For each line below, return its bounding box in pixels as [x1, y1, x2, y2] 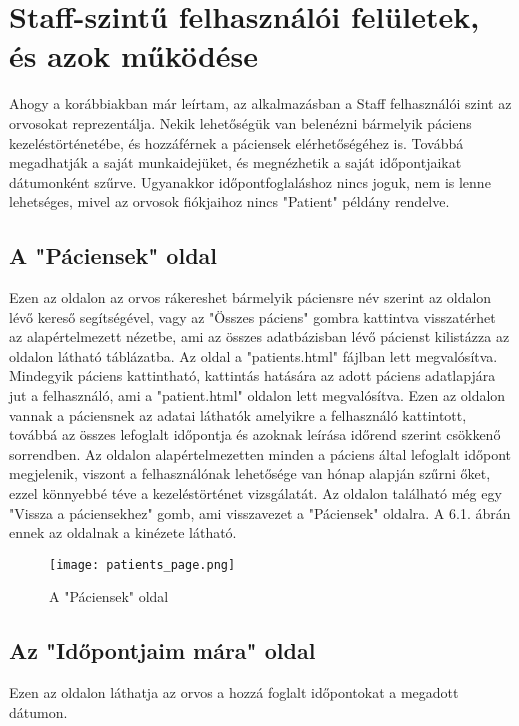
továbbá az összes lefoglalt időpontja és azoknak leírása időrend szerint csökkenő [9, 424, 501, 445]
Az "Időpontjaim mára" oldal [9, 635, 316, 666]
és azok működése [9, 35, 259, 76]
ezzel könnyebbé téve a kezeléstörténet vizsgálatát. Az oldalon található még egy [9, 483, 502, 504]
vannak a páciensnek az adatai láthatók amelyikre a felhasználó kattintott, [9, 404, 467, 425]
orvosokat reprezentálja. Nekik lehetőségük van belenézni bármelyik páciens [9, 112, 472, 133]
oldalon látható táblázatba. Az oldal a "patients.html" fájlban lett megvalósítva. [9, 345, 498, 366]
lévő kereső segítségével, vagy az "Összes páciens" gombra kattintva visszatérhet [9, 306, 496, 327]
